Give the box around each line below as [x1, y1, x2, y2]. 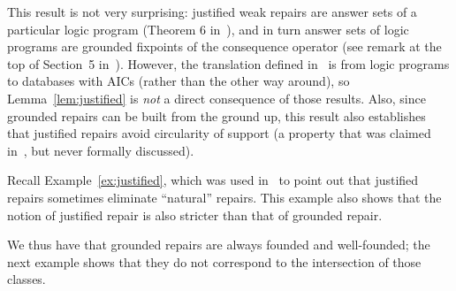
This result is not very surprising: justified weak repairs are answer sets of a [7, 3, 417, 20]
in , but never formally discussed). [7, 141, 194, 159]
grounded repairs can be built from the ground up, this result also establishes [7, 106, 426, 125]
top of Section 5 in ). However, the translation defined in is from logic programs [7, 54, 450, 73]
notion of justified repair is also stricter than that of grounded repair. [7, 205, 383, 224]
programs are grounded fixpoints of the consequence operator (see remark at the [7, 37, 442, 56]
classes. [7, 270, 46, 288]
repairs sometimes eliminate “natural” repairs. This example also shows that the [7, 188, 442, 206]
